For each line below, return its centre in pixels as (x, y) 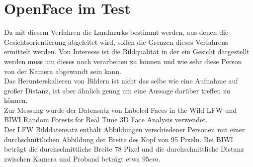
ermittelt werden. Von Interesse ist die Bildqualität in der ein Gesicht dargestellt (127, 51)
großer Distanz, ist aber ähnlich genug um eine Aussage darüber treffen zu (117, 90)
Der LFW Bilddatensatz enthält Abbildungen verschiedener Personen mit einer (125, 129)
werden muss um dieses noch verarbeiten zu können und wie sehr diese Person (123, 61)
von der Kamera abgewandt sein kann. (63, 71)
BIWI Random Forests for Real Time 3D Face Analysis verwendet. (106, 120)
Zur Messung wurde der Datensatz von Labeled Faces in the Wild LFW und (121, 110)
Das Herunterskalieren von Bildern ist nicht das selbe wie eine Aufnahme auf (121, 81)
